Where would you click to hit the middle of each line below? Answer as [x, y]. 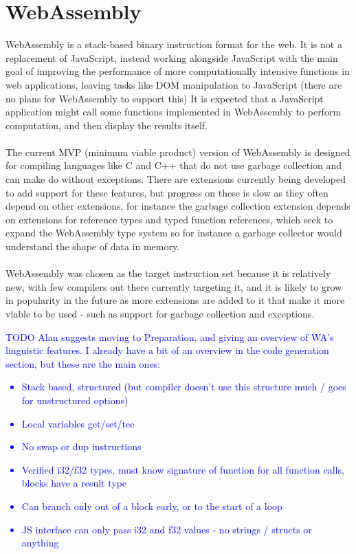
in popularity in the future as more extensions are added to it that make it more [175, 300]
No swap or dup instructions [81, 446]
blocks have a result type [74, 483]
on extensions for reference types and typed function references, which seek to [169, 219]
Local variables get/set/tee [78, 423]
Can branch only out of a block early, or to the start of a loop [152, 506]
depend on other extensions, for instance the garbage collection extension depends [178, 206]
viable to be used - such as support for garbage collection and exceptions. [160, 313]
